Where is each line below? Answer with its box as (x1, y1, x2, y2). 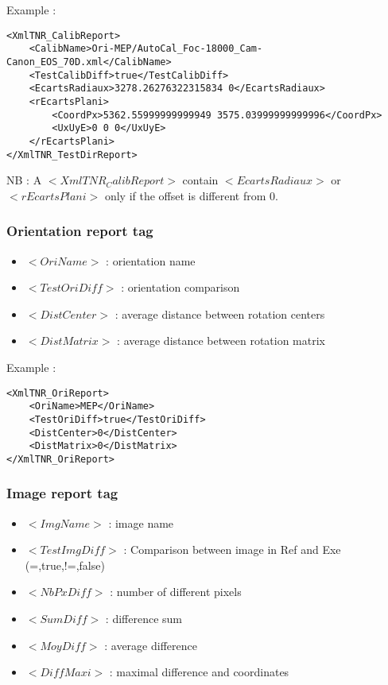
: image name (108, 514, 174, 531)
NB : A (6, 172, 42, 188)
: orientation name (106, 252, 196, 269)
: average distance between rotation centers (114, 305, 325, 322)
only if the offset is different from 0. (104, 187, 278, 203)
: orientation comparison (121, 279, 240, 296)
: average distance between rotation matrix (117, 332, 325, 349)
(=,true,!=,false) (25, 556, 105, 573)
